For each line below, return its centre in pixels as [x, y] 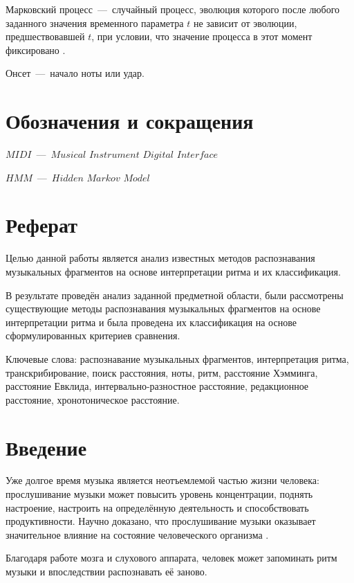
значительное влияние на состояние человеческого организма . [137, 534]
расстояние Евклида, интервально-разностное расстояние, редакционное [157, 386]
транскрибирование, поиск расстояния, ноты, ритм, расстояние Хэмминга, [162, 372]
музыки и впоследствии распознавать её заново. [106, 572]
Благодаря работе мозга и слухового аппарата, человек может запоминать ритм [171, 558]
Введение [46, 447]
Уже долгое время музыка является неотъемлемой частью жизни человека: [162, 480]
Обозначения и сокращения [130, 121]
